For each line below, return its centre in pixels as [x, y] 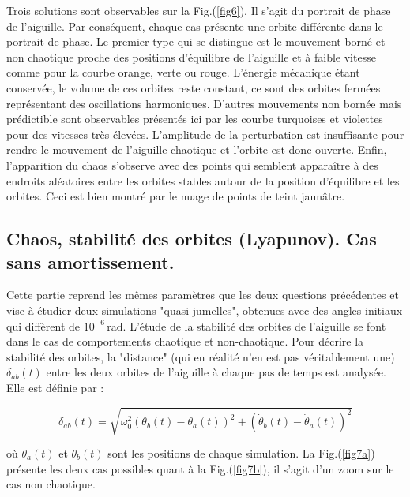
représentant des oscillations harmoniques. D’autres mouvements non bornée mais [204, 103]
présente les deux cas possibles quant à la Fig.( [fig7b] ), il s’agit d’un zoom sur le [200, 468]
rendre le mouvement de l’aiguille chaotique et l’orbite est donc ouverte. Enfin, [197, 149]
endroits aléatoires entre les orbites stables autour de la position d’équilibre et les [203, 180]
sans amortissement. [90, 262]
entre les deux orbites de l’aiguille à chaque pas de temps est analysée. [216, 372]
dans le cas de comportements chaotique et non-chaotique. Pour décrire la [185, 341]
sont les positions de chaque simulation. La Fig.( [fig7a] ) [241, 453]
